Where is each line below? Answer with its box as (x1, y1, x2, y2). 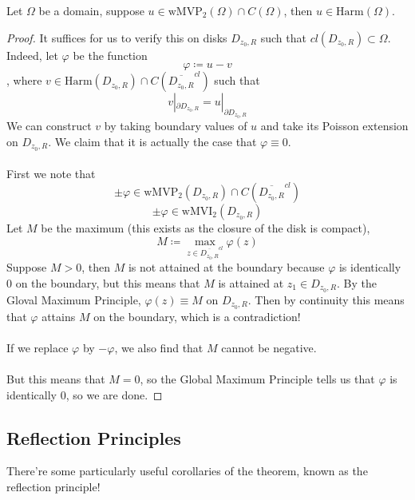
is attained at (218, 274, 284, 291)
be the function (73, 46, 148, 63)
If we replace (6, 339, 69, 355)
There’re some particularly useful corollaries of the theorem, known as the (6, 462, 368, 479)
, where (6, 72, 42, 89)
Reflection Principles (6, 425, 181, 450)
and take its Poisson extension (260, 117, 409, 134)
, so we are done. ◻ (65, 386, 163, 403)
